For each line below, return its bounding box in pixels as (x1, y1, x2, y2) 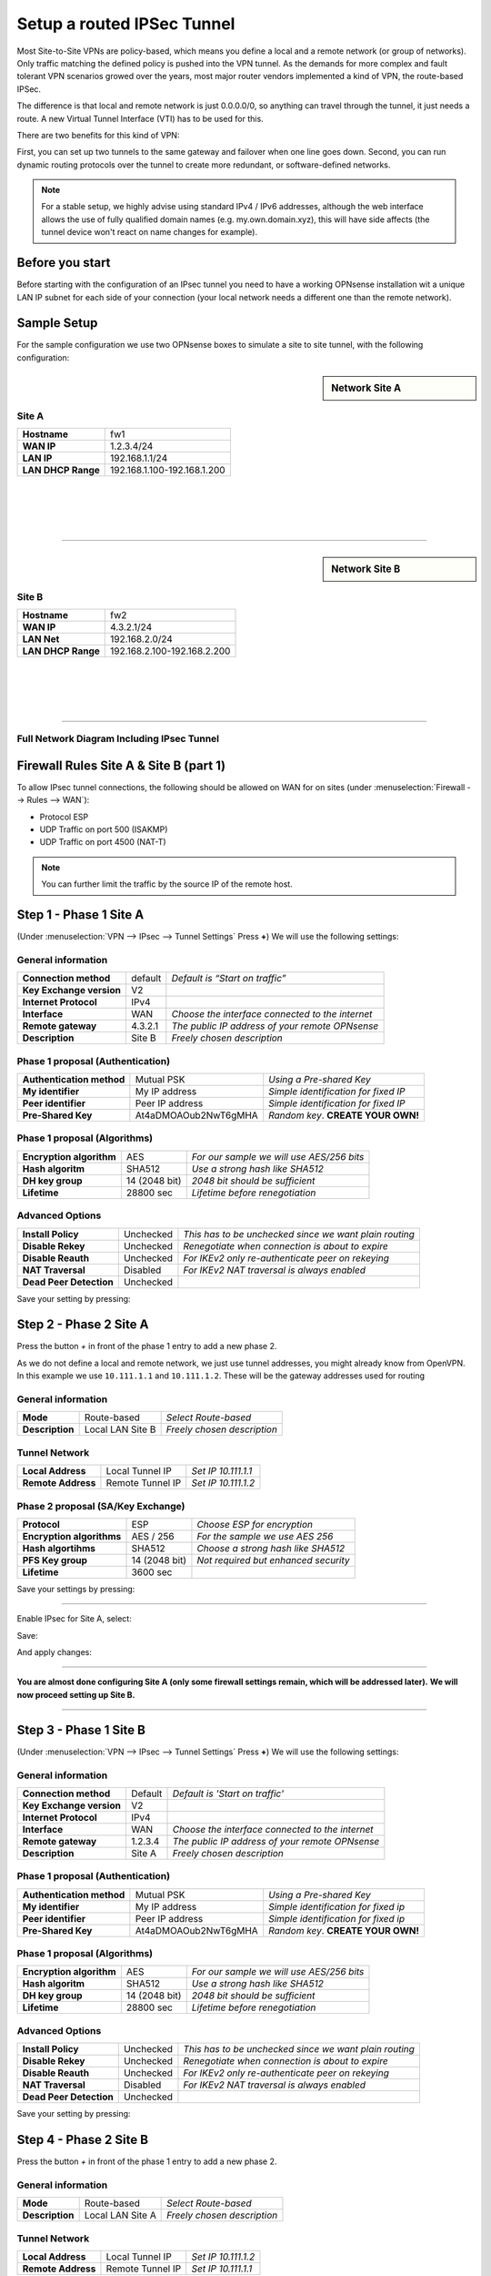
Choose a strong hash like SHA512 (196, 1541, 346, 1554)
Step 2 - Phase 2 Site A (16, 1316, 149, 1333)
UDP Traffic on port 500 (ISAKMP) (39, 824, 168, 835)
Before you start (16, 255, 111, 270)
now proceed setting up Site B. (16, 1689, 135, 1700)
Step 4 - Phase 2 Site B (16, 2131, 149, 2148)
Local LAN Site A (84, 2209, 156, 2221)
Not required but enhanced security (196, 1553, 350, 1566)
